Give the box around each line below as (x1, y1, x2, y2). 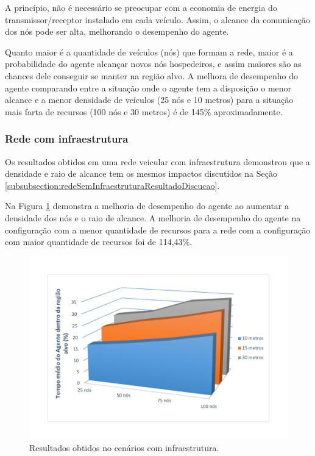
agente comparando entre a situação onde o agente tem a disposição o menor (5, 81, 292, 94)
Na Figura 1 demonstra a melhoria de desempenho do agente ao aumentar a (5, 199, 289, 212)
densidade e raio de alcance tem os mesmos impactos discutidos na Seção (5, 167, 277, 180)
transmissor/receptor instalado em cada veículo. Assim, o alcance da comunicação (5, 13, 310, 26)
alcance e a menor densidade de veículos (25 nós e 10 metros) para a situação (5, 93, 294, 106)
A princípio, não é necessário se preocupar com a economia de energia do (5, 1, 277, 13)
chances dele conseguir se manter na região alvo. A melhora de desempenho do (5, 69, 299, 82)
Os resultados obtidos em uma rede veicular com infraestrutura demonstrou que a (5, 155, 310, 168)
